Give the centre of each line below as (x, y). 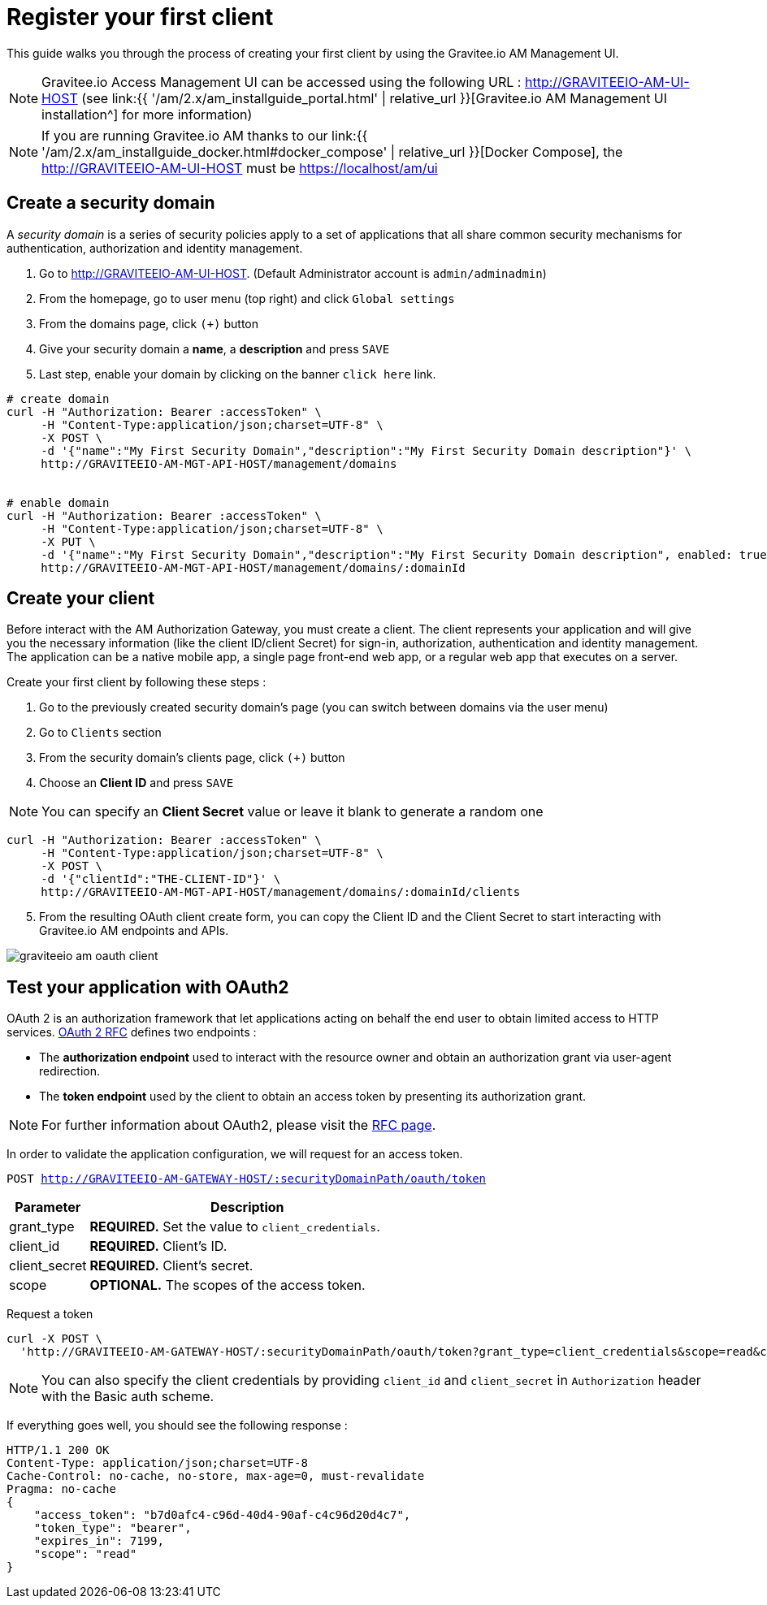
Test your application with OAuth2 (148, 987)
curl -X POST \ (55, 1339)
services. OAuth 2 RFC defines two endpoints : (132, 1032)
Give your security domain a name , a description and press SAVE (214, 348)
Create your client (81, 599)
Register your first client (140, 17)
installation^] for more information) (147, 114)
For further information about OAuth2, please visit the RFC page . (239, 1125)
